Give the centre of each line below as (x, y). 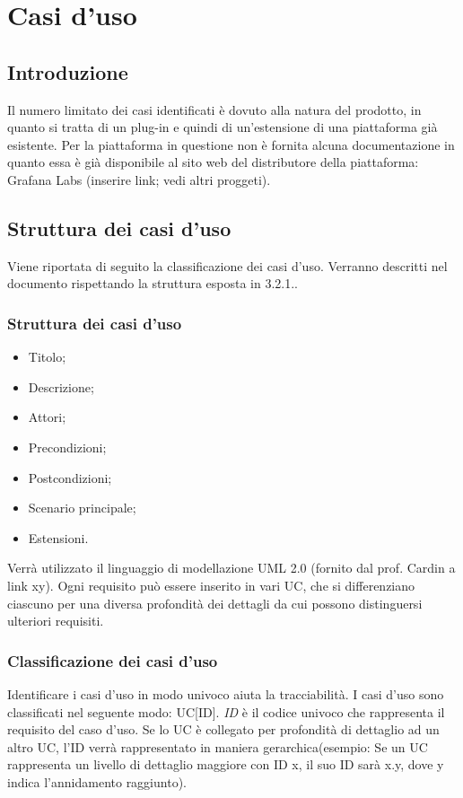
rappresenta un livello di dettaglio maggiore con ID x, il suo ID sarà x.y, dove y (226, 764)
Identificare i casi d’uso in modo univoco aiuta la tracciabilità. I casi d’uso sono (226, 693)
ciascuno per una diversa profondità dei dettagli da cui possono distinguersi (215, 603)
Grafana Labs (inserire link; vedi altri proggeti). (139, 179)
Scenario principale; (82, 508)
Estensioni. (58, 537)
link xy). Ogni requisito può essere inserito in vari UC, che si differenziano (211, 585)
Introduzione (68, 71)
